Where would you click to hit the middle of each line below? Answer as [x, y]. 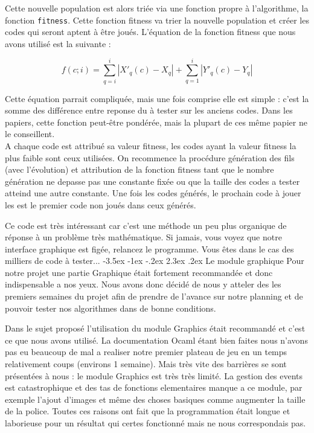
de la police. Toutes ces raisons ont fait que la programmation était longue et [148, 411]
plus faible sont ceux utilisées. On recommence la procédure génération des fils [150, 157]
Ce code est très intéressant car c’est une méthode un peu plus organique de [146, 225]
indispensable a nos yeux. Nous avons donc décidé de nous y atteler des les [143, 284]
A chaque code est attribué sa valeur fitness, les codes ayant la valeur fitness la [151, 145]
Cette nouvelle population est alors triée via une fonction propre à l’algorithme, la [157, 8]
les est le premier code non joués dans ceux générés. [101, 204]
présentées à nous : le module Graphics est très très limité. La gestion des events [154, 375]
